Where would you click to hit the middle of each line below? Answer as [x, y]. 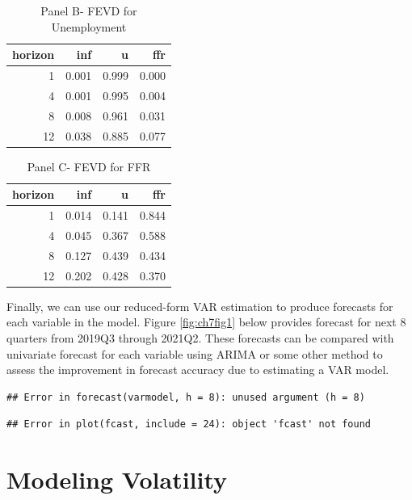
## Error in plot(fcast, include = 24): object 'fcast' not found [189, 424]
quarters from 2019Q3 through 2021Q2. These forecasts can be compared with [200, 337]
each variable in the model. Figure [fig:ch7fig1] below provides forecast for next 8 [206, 322]
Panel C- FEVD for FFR [89, 166]
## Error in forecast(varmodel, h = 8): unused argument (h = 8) [186, 397]
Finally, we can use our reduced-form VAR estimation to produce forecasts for [200, 306]
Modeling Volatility [117, 479]
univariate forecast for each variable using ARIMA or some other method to [195, 353]
